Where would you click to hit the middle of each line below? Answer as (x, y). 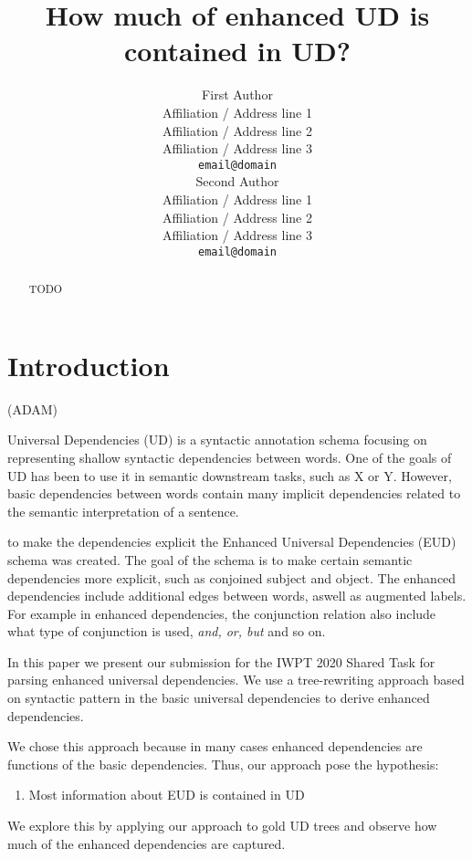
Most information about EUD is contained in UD (167, 795)
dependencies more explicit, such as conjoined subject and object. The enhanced (232, 577)
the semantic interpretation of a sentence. (123, 511)
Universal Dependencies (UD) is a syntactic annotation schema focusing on (217, 440)
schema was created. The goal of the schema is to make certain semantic (210, 559)
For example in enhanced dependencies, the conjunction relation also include (222, 613)
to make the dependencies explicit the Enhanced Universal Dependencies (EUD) (232, 542)
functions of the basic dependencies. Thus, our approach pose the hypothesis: (223, 764)
